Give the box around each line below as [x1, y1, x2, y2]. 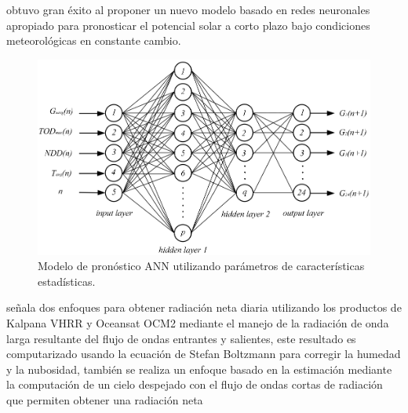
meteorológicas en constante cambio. [6, 32, 181, 49]
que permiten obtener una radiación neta [6, 391, 203, 408]
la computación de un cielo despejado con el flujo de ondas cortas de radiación [6, 376, 383, 393]
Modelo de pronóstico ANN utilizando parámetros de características [38, 258, 365, 274]
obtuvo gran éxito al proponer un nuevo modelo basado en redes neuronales [6, 2, 370, 17]
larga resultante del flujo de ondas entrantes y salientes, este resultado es [6, 330, 356, 346]
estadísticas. [38, 272, 96, 289]
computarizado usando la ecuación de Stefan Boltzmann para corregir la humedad [6, 345, 401, 362]
